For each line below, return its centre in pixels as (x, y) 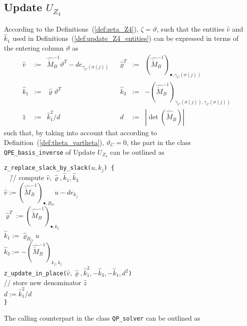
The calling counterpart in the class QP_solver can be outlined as (102, 317)
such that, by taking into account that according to (81, 133)
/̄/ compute (27, 177)
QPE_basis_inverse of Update (50, 152)
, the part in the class (159, 142)
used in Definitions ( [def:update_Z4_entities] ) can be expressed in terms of (125, 38)
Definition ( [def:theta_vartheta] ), (54, 142)
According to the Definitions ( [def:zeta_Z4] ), (71, 28)
